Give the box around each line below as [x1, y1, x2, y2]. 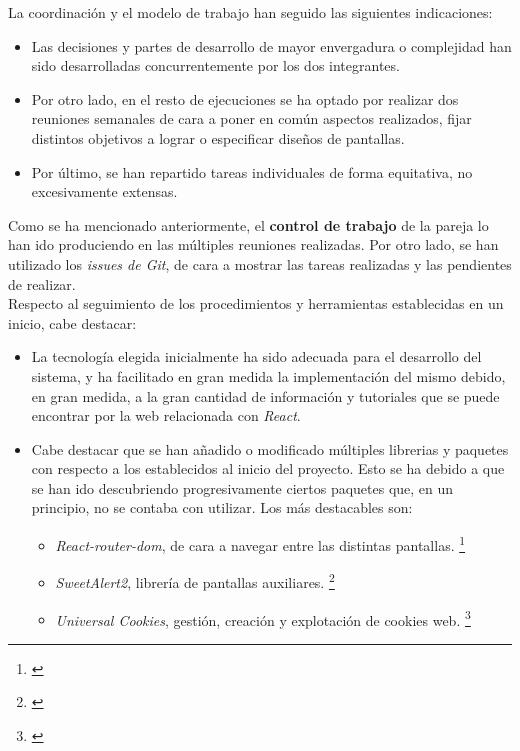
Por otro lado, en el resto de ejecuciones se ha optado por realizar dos [31, 88, 459, 109]
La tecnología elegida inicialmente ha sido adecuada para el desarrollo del [31, 346, 482, 367]
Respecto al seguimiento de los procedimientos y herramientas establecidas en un [8, 293, 504, 314]
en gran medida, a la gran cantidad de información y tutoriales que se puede [31, 385, 500, 406]
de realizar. [8, 273, 76, 294]
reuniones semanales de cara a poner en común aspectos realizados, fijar [31, 108, 472, 129]
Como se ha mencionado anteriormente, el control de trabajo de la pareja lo [8, 214, 489, 235]
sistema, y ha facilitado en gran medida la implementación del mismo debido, [31, 365, 506, 386]
